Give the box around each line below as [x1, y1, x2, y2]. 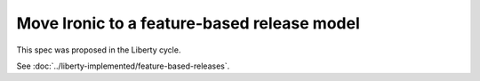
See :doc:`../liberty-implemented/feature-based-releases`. [16, 61, 230, 71]
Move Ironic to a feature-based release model [16, 13, 360, 33]
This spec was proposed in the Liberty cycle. [16, 45, 181, 55]
